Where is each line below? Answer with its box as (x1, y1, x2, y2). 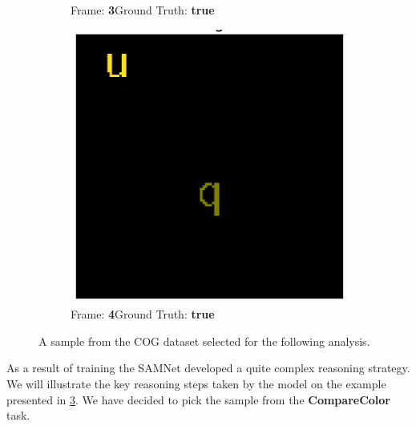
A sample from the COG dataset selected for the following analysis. (38, 332, 370, 349)
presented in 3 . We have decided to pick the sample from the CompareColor (6, 391, 390, 408)
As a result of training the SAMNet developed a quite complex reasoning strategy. (6, 359, 410, 376)
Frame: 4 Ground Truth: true (71, 306, 215, 323)
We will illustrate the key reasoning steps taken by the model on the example (6, 375, 386, 392)
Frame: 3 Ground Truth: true (71, 2, 215, 18)
